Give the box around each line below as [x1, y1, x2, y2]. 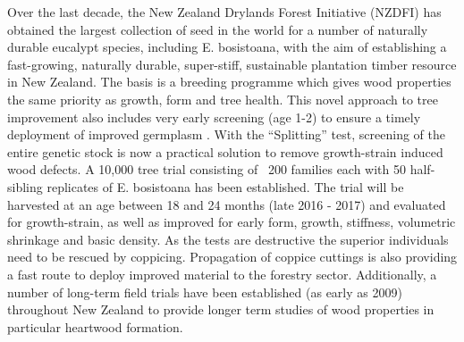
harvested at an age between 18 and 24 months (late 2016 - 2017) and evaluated [7, 195, 446, 213]
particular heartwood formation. [7, 317, 183, 336]
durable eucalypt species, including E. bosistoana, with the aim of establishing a [7, 38, 447, 56]
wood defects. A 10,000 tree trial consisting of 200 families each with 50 [7, 160, 407, 179]
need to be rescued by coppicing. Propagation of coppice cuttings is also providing [7, 247, 458, 266]
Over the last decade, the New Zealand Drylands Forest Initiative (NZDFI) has [7, 3, 442, 21]
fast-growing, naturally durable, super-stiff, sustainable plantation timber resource [7, 54, 457, 73]
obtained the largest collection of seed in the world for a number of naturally [7, 20, 428, 38]
